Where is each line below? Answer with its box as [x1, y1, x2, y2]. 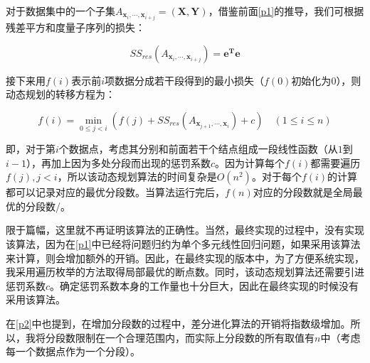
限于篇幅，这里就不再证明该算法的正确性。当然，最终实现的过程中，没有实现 [6, 222, 364, 237]
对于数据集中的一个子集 [6, 4, 115, 18]
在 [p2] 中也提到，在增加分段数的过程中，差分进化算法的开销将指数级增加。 [6, 316, 351, 331]
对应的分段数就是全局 [253, 185, 353, 200]
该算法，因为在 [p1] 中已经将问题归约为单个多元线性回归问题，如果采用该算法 [6, 237, 361, 251]
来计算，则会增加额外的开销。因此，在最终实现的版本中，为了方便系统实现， [6, 250, 364, 265]
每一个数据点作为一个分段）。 [6, 344, 140, 359]
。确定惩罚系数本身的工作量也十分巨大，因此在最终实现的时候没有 [50, 278, 359, 293]
